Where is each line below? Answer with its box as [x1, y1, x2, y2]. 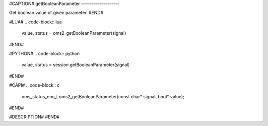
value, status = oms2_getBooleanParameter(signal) [21, 30, 127, 36]
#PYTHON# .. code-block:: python [9, 50, 80, 57]
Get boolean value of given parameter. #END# [9, 10, 104, 16]
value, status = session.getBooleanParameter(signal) [21, 62, 130, 68]
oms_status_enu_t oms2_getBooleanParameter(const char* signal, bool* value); [21, 93, 185, 99]
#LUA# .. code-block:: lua [9, 19, 62, 25]
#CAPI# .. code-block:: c [9, 82, 60, 88]
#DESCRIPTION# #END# [9, 114, 60, 120]
